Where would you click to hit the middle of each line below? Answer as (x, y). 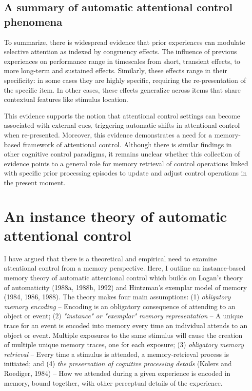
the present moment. (35, 182)
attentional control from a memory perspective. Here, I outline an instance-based (125, 268)
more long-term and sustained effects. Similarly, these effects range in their (116, 70)
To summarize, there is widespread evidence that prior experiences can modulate (125, 42)
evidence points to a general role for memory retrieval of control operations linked (126, 163)
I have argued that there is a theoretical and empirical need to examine (110, 258)
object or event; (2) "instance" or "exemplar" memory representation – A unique (124, 316)
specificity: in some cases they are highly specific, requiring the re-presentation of (125, 80)
